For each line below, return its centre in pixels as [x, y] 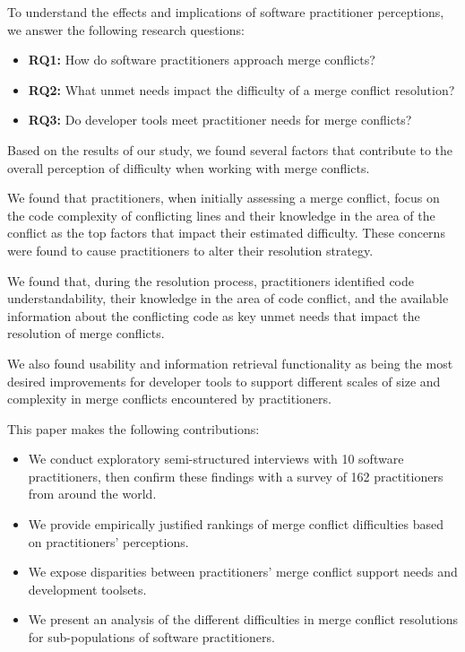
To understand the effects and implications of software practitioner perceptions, [226, 12]
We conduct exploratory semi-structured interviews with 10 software [216, 459]
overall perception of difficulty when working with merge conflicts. [189, 167]
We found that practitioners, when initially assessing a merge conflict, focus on [224, 198]
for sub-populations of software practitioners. [151, 637]
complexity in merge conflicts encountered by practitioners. [169, 399]
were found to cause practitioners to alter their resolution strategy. [190, 250]
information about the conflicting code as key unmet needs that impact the [214, 315]
